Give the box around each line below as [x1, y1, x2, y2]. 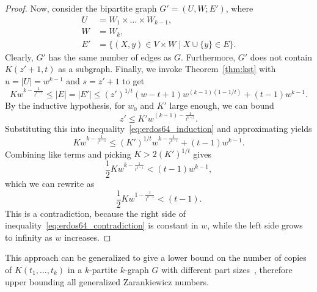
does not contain [250, 50, 312, 63]
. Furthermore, [181, 50, 236, 63]
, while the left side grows [207, 219, 303, 232]
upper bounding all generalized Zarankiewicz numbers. [5, 275, 209, 288]
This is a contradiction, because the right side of [5, 206, 186, 219]
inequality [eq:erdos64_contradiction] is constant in [5, 219, 199, 232]
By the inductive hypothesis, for [5, 99, 125, 112]
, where [225, 2, 253, 14]
